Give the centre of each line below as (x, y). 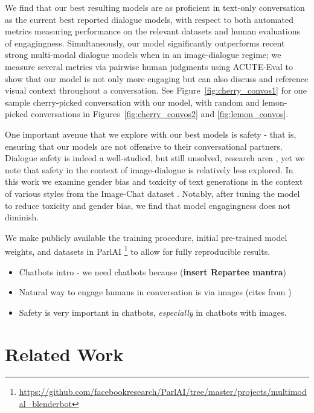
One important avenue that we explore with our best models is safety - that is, (151, 134)
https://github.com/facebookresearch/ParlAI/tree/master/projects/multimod (163, 392)
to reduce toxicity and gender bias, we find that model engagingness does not (148, 205)
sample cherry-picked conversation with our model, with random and (132, 102)
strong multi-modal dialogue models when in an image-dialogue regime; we (143, 55)
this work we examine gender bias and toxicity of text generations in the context (154, 181)
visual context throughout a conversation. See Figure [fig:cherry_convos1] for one (156, 90)
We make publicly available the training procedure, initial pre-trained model (146, 237)
